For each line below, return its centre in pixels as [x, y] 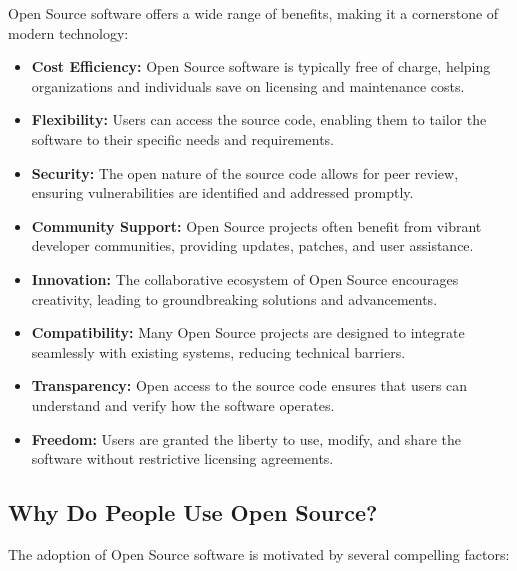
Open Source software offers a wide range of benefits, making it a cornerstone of [253, 13]
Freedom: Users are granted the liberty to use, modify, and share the [246, 438]
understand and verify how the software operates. [183, 404]
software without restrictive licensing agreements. [182, 458]
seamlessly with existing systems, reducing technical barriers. [218, 351]
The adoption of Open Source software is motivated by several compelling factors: [259, 553]
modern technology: [68, 32]
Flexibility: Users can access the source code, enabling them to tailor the [259, 119]
